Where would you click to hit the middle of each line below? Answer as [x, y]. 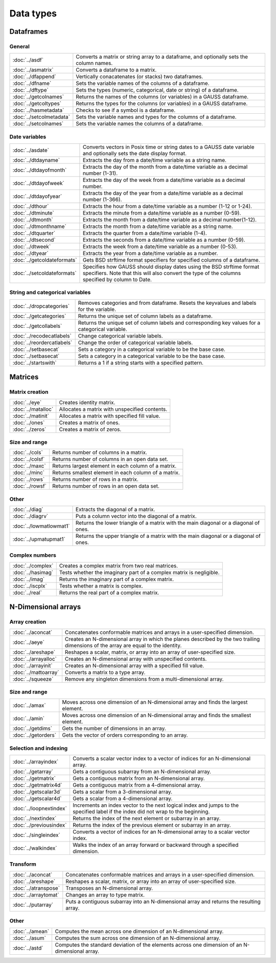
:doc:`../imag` [29, 579]
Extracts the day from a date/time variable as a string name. [155, 160]
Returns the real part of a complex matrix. [109, 593]
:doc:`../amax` [29, 705]
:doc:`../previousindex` [40, 825]
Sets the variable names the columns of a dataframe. [140, 124]
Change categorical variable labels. [120, 336]
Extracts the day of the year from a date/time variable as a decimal [163, 193]
